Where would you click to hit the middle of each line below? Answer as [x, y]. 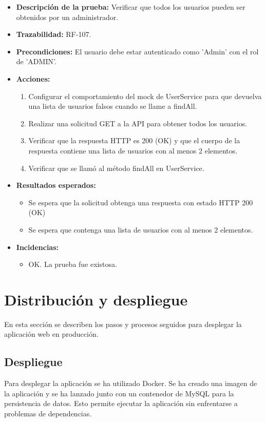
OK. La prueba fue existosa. [73, 264]
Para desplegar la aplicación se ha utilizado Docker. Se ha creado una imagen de [131, 383]
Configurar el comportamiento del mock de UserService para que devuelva [145, 96]
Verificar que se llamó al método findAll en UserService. [116, 168]
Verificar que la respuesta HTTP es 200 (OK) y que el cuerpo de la [134, 140]
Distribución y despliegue [96, 299]
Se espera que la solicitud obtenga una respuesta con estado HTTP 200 [141, 202]
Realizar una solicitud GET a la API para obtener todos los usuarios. [138, 123]
